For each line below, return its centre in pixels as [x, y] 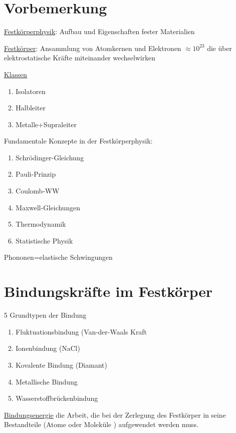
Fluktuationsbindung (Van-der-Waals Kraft [81, 331]
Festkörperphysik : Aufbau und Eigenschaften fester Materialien [99, 31]
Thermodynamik [41, 224]
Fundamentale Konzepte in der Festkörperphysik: [78, 141]
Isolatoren [31, 91]
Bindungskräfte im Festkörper [108, 291]
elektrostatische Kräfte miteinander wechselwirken [80, 58]
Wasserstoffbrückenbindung [57, 398]
